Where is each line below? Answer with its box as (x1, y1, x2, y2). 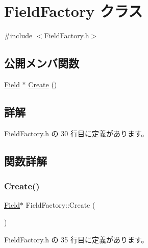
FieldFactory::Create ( (26, 200, 95, 210)
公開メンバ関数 (4, 55, 79, 71)
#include (4, 30, 33, 41)
